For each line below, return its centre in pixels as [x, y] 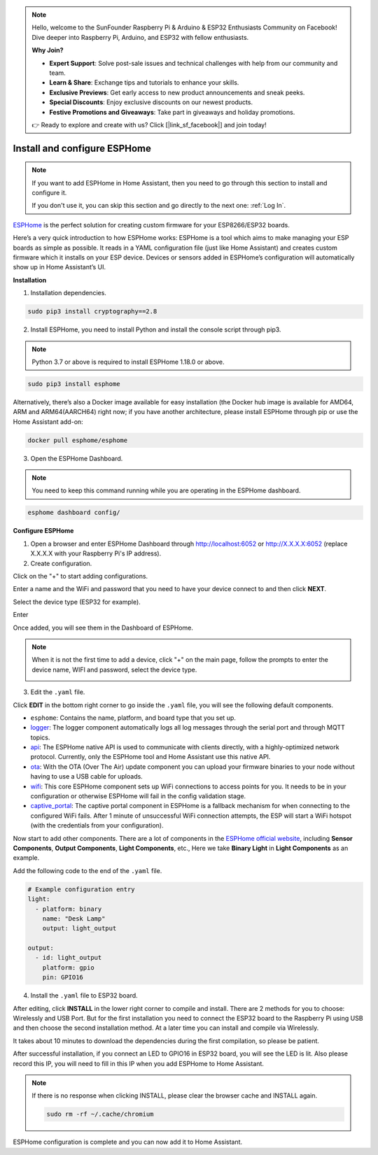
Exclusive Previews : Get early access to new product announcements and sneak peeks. [177, 92]
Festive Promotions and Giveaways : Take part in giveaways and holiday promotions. [172, 112]
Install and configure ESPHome [82, 148]
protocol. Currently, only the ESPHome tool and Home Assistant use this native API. [150, 757]
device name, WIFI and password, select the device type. [114, 669]
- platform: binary [69, 909]
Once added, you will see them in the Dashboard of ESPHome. [103, 628]
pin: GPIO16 [63, 977]
